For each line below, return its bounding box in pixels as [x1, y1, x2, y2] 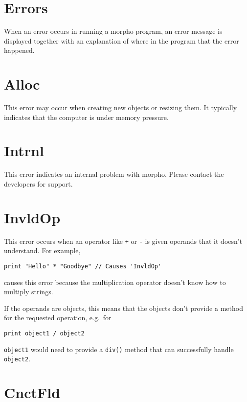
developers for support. [4, 178, 73, 189]
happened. [4, 45, 35, 55]
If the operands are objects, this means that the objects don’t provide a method [4, 303, 243, 313]
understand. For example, [4, 245, 81, 256]
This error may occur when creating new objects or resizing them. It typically [4, 102, 237, 113]
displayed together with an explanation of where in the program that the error [4, 35, 239, 46]
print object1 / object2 [4, 330, 85, 337]
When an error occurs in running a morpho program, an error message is [4, 26, 223, 36]
